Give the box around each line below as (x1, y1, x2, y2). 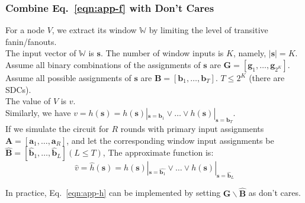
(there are (249, 72, 285, 83)
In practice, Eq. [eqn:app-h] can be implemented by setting (5, 186, 221, 199)
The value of (5, 95, 51, 107)
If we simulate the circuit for (5, 122, 109, 134)
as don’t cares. (248, 186, 301, 199)
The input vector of (5, 47, 76, 59)
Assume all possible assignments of (5, 72, 131, 83)
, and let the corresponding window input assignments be (66, 134, 274, 146)
